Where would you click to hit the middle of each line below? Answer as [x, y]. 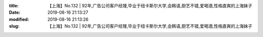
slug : [14, 26]
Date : [15, 13]
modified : [19, 19]
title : [14, 6]
